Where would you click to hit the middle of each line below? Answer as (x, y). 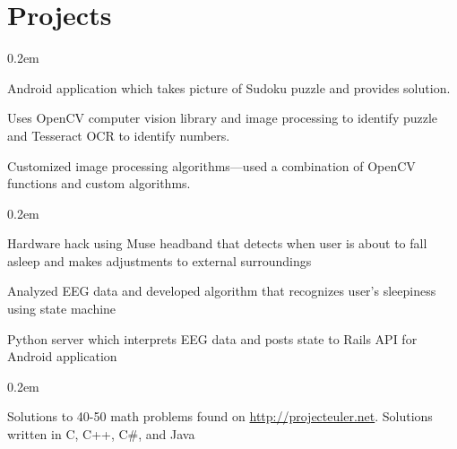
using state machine (62, 309)
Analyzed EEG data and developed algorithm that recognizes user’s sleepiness (222, 291)
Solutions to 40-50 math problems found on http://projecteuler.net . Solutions (220, 416)
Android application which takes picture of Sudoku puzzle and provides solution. (229, 87)
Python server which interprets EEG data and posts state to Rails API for (212, 338)
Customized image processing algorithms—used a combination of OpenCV (211, 165)
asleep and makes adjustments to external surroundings (160, 260)
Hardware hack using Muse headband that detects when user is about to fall (217, 243)
